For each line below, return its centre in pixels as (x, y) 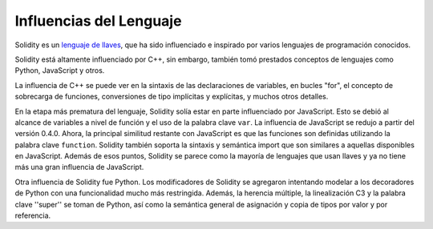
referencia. (33, 215)
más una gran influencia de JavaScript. (79, 167)
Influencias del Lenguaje (98, 21)
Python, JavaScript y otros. (60, 70)
